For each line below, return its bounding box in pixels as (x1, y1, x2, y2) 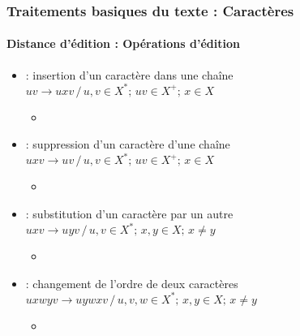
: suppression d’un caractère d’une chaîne (25, 136, 230, 153)
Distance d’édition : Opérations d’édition (6, 35, 240, 52)
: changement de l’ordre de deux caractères (25, 274, 238, 291)
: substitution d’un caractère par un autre (25, 205, 234, 222)
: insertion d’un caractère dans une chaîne (25, 66, 234, 83)
